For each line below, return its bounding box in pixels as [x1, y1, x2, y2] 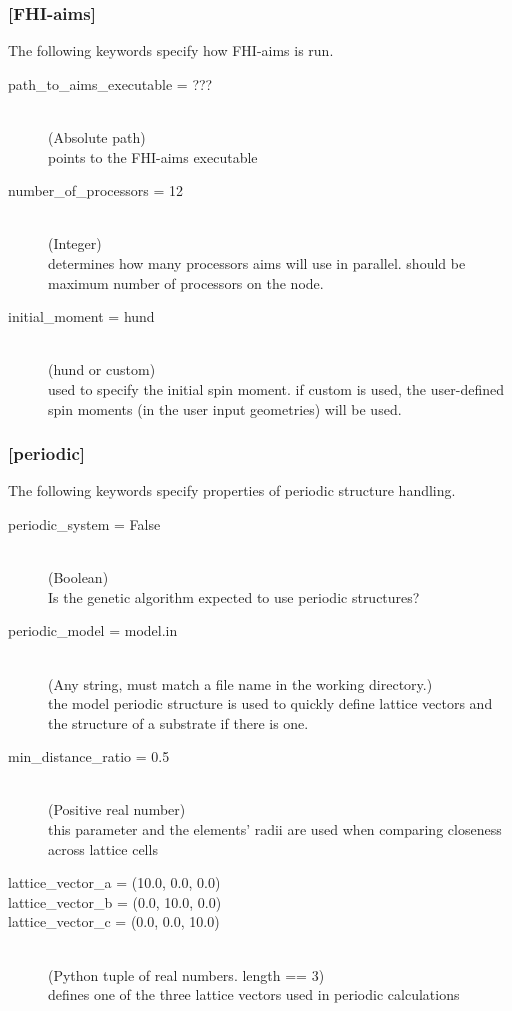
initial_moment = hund [8, 306, 155, 327]
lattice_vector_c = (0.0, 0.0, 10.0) [8, 911, 220, 932]
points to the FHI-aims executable [48, 146, 258, 167]
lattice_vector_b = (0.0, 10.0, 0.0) [8, 891, 222, 912]
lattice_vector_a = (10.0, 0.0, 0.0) [8, 872, 221, 893]
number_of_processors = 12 [8, 180, 183, 201]
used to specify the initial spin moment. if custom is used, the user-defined [48, 378, 504, 399]
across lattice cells [48, 838, 158, 859]
